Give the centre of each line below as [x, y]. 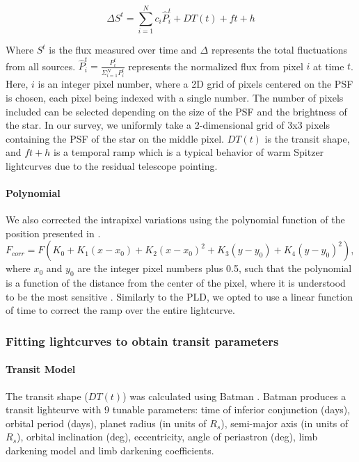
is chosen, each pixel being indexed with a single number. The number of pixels [175, 97]
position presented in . [53, 233]
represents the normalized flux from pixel [216, 66]
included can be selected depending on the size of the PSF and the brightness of [176, 111]
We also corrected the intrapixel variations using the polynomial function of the [175, 220]
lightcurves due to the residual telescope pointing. [112, 165]
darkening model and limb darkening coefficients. [110, 451]
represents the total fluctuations [279, 50]
